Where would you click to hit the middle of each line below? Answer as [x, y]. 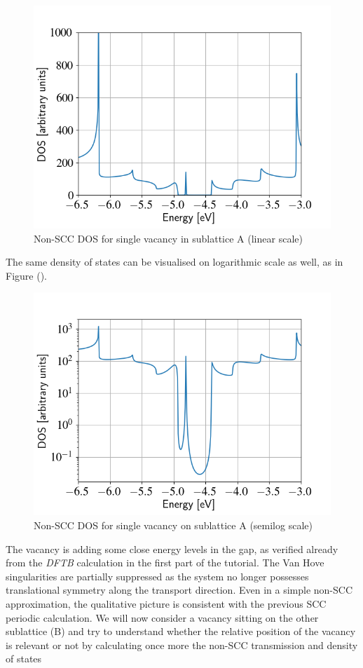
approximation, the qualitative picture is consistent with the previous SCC [166, 603]
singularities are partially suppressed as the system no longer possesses [157, 576]
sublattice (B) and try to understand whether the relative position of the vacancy [181, 631]
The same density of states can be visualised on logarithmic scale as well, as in [174, 262]
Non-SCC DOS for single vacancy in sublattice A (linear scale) [168, 238]
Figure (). [26, 275]
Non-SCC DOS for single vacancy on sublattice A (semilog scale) [173, 525]
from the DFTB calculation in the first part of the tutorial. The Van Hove [165, 563]
